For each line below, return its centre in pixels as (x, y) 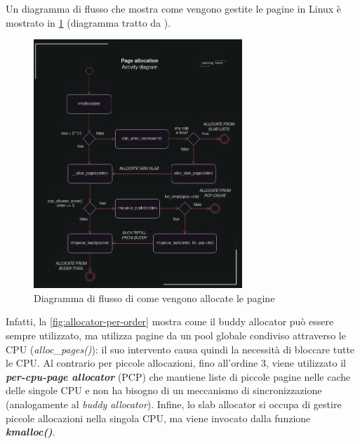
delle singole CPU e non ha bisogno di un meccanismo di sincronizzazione (164, 390)
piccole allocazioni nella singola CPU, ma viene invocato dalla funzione (158, 418)
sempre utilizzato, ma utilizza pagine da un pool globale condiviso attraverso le (176, 335)
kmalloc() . (31, 432)
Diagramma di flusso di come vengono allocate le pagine (154, 298)
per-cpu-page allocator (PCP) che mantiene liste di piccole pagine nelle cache (178, 376)
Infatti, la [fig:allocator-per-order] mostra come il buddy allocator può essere (170, 321)
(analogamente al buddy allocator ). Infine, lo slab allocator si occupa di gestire (174, 404)
